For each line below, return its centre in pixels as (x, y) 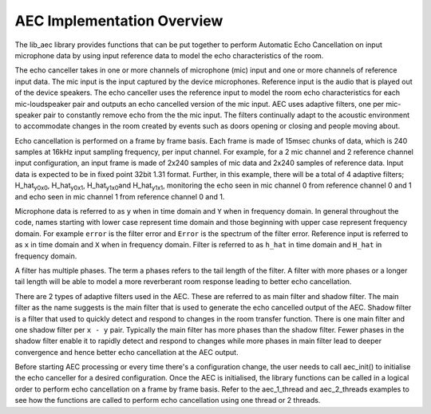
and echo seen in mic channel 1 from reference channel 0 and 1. (120, 196)
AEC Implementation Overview (119, 21)
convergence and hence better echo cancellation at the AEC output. (127, 352)
